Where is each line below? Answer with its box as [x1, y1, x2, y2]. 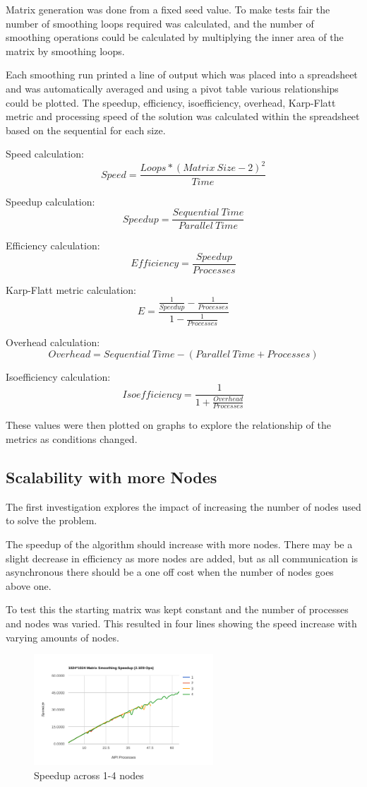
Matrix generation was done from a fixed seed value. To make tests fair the [6, 2, 330, 16]
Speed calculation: [6, 146, 84, 161]
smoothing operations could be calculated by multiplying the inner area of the [6, 30, 344, 45]
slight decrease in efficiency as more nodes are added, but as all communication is [6, 550, 359, 565]
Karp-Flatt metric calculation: [6, 282, 137, 297]
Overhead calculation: [6, 334, 100, 349]
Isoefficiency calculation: [6, 369, 111, 384]
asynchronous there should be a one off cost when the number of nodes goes [6, 564, 334, 579]
